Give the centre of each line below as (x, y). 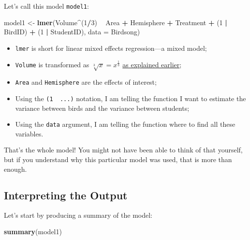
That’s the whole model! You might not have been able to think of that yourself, (123, 150)
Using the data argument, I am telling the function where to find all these (125, 124)
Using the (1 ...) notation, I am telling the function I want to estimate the (131, 98)
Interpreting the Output (66, 195)
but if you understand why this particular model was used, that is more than (118, 159)
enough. (15, 169)
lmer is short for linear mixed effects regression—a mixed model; (111, 48)
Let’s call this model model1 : (46, 6)
